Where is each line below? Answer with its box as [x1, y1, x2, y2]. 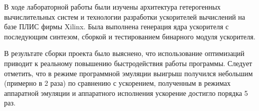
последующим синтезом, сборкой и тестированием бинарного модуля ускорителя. [4, 31, 255, 41]
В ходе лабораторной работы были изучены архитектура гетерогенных [4, 2, 221, 12]
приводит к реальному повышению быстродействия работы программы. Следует [4, 58, 252, 68]
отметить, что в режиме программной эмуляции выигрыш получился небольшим [4, 68, 253, 78]
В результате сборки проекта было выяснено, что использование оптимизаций [4, 48, 245, 59]
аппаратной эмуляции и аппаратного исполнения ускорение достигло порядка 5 [4, 87, 248, 98]
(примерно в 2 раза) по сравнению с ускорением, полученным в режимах [4, 78, 231, 88]
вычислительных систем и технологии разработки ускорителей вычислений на [4, 11, 245, 22]
